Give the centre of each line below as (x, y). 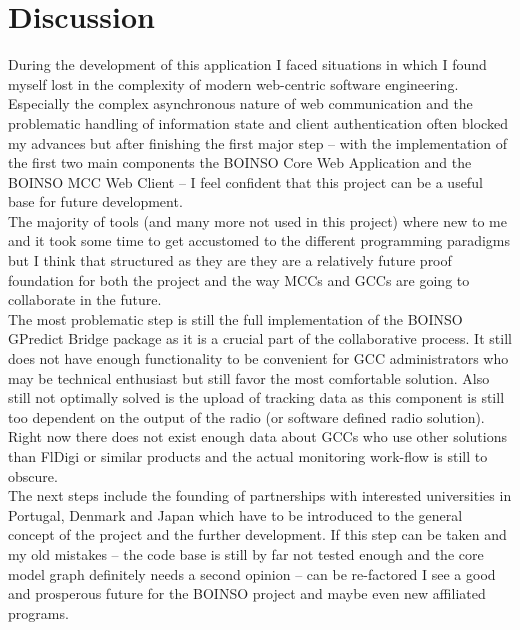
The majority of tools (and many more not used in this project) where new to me (257, 220)
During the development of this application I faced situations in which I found (247, 64)
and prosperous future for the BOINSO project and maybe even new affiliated (247, 593)
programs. (38, 612)
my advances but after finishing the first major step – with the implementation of (257, 142)
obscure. (33, 475)
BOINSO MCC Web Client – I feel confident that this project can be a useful (245, 181)
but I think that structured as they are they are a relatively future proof (230, 260)
